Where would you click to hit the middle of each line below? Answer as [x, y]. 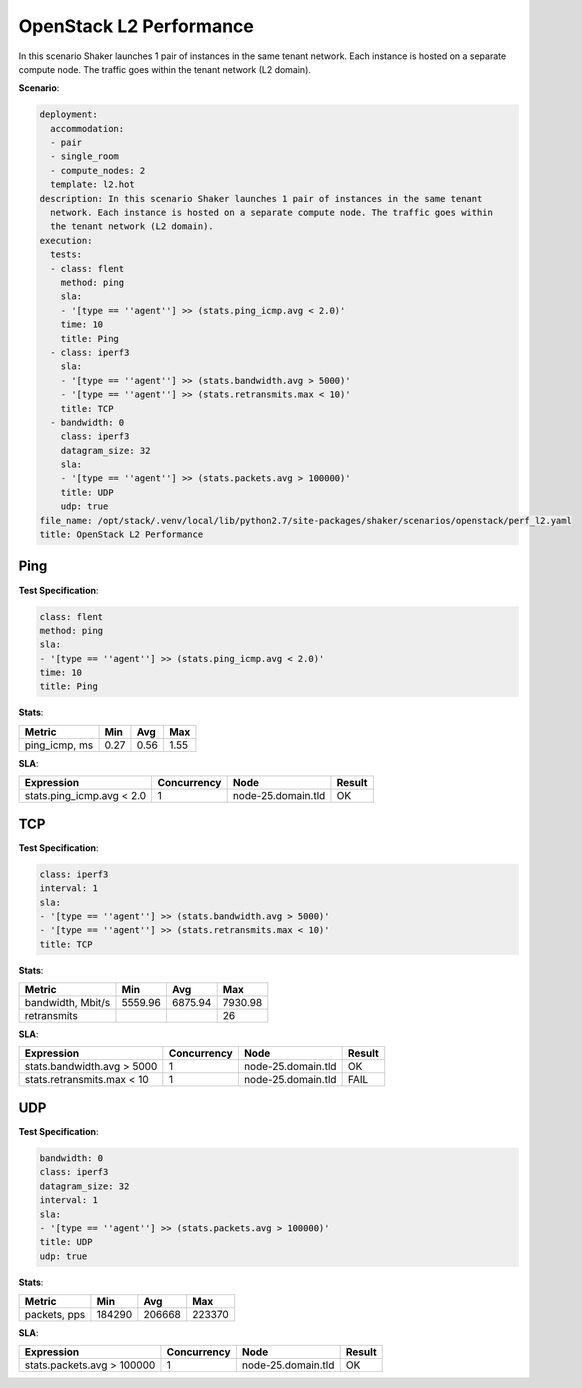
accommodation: [87, 128]
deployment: [69, 114]
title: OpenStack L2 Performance [121, 534]
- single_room [85, 156]
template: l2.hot [92, 184]
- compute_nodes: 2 [98, 170]
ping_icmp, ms [59, 745]
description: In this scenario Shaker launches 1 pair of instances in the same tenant [261, 198]
